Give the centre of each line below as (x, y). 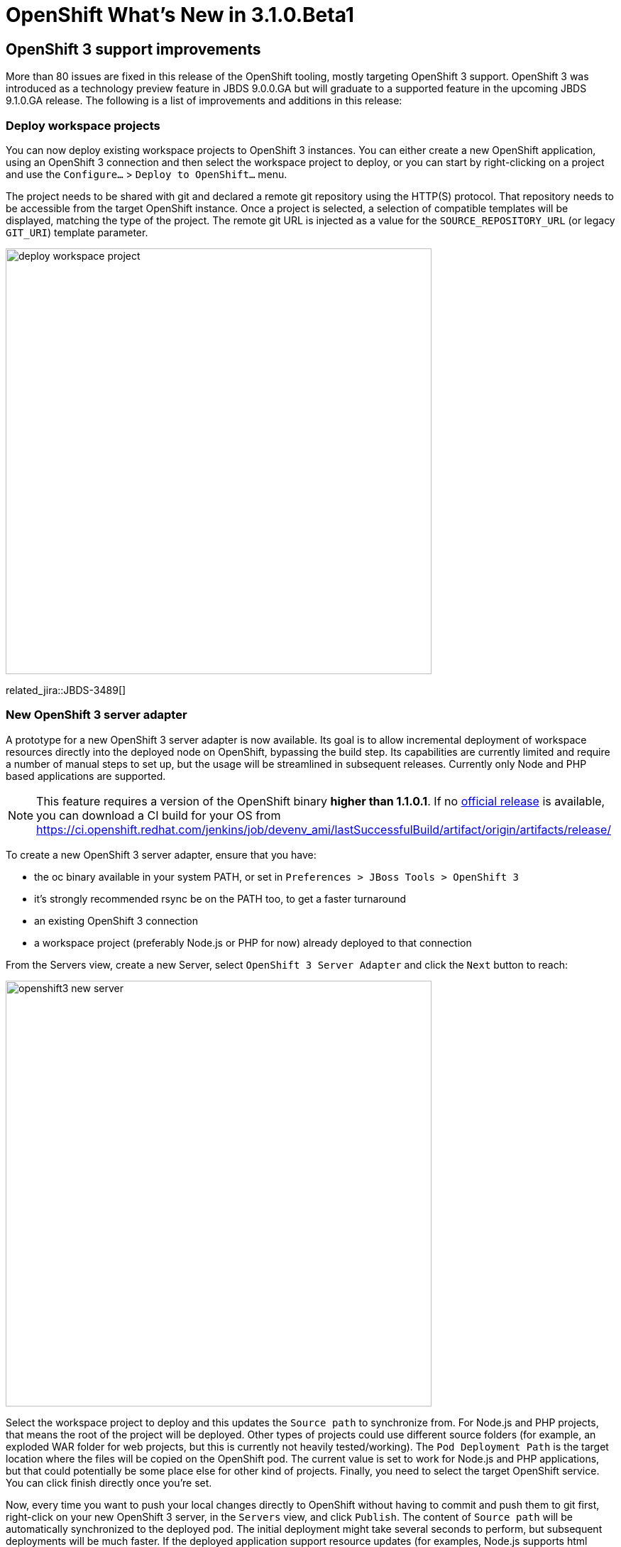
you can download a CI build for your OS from (159, 815)
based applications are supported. (86, 776)
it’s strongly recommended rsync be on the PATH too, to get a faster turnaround (220, 898)
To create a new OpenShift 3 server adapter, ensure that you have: (161, 854)
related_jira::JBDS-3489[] (66, 690)
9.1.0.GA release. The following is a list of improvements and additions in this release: (204, 101)
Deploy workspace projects (83, 125)
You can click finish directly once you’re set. (109, 1482)
